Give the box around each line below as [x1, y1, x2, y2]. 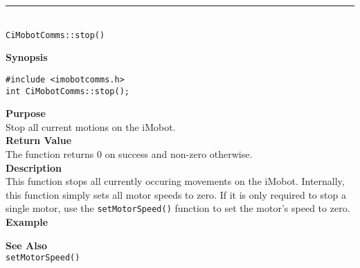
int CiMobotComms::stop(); [6, 86, 129, 96]
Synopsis [6, 50, 48, 64]
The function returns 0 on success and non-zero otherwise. [6, 146, 253, 161]
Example [6, 214, 48, 229]
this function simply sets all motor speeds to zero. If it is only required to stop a [6, 187, 346, 202]
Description [6, 160, 62, 175]
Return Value [6, 133, 72, 148]
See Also [6, 238, 48, 252]
